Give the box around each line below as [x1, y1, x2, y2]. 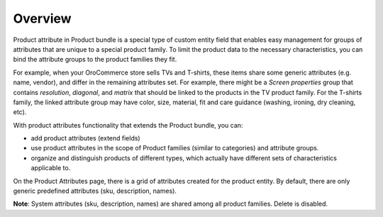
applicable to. [30, 164, 71, 172]
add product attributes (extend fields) [30, 134, 141, 143]
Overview [13, 11, 72, 26]
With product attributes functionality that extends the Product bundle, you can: [13, 121, 243, 129]
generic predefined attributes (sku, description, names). [13, 187, 177, 195]
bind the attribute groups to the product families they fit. [13, 55, 177, 64]
